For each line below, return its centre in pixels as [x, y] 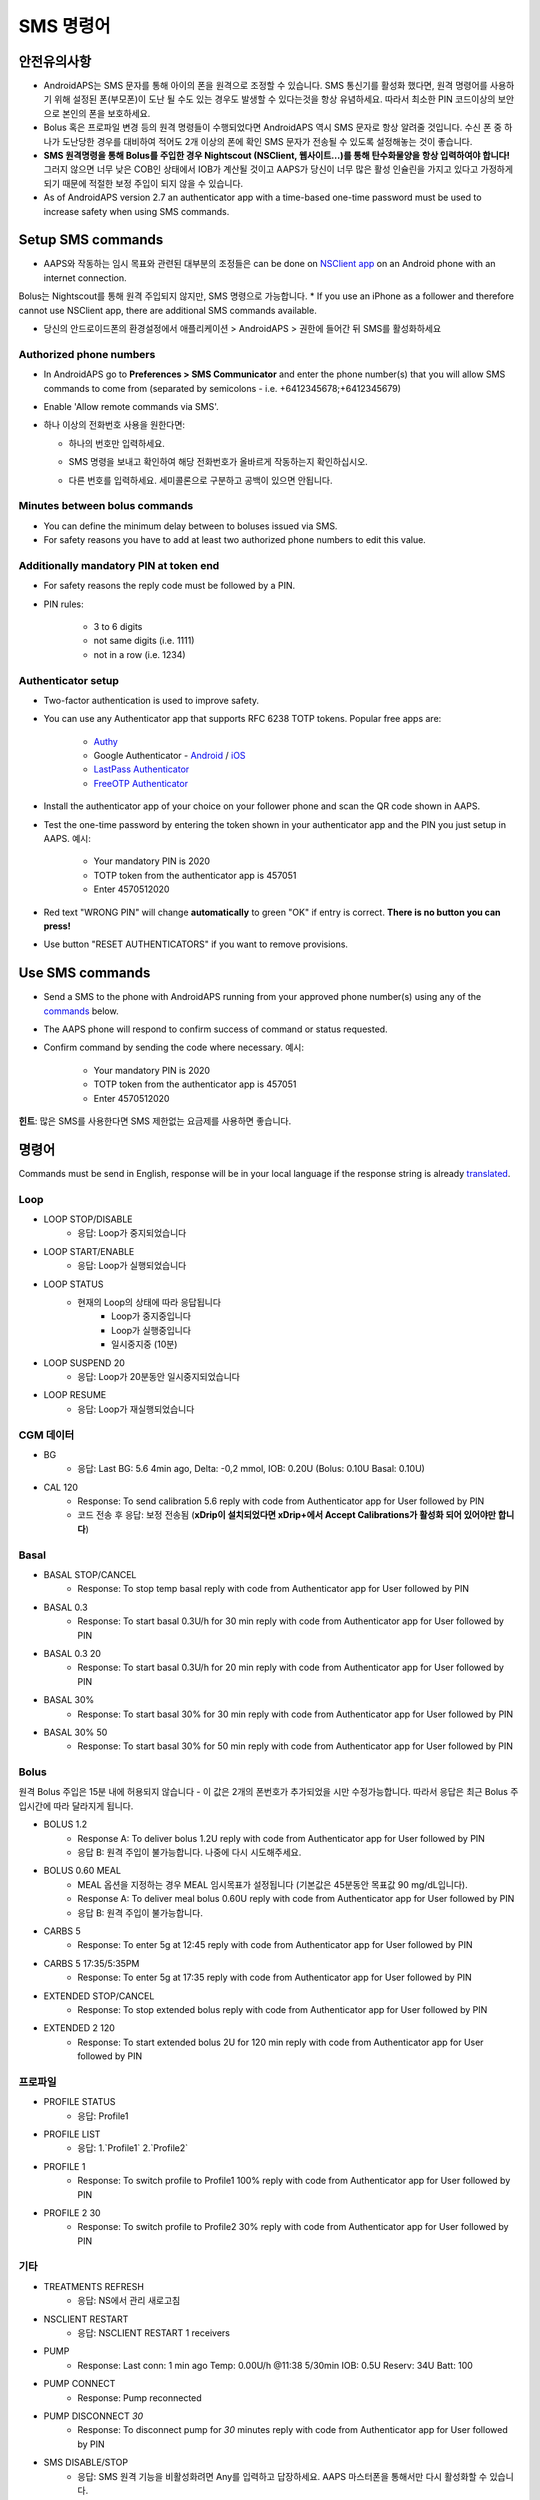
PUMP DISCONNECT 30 [93, 2416]
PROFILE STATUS [79, 2102]
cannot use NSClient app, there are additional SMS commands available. [167, 310]
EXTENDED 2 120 [79, 2028]
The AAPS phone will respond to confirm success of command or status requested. [216, 1029]
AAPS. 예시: [67, 839]
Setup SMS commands [91, 240]
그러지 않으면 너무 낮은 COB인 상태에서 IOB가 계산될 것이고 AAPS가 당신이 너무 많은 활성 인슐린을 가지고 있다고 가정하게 [278, 169]
